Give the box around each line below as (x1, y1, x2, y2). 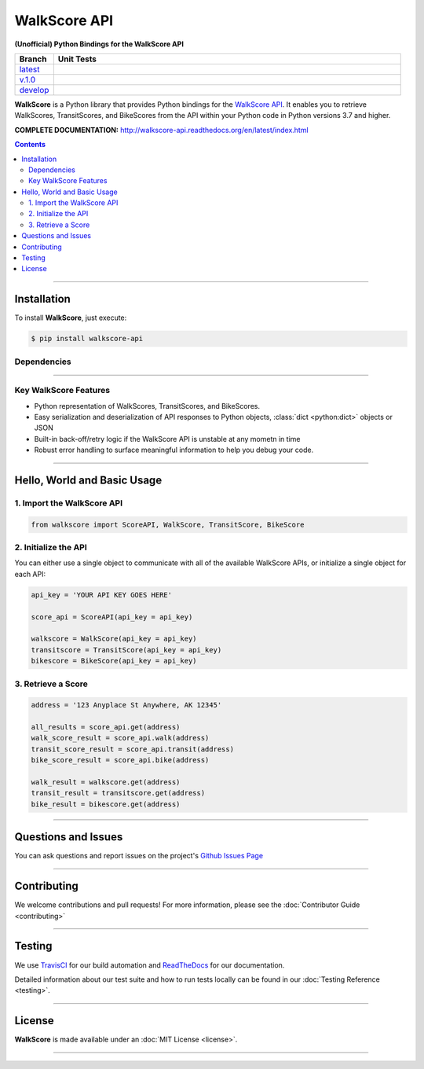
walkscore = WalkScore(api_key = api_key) (31, 634, 197, 644)
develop (19, 84, 49, 95)
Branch (19, 53, 47, 64)
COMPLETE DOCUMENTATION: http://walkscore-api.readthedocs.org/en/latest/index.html (14, 125, 309, 134)
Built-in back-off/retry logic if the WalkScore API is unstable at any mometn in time (34, 434, 301, 443)
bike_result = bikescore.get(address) (31, 799, 181, 809)
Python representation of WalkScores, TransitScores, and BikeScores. (34, 401, 261, 410)
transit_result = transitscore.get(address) (31, 788, 206, 798)
